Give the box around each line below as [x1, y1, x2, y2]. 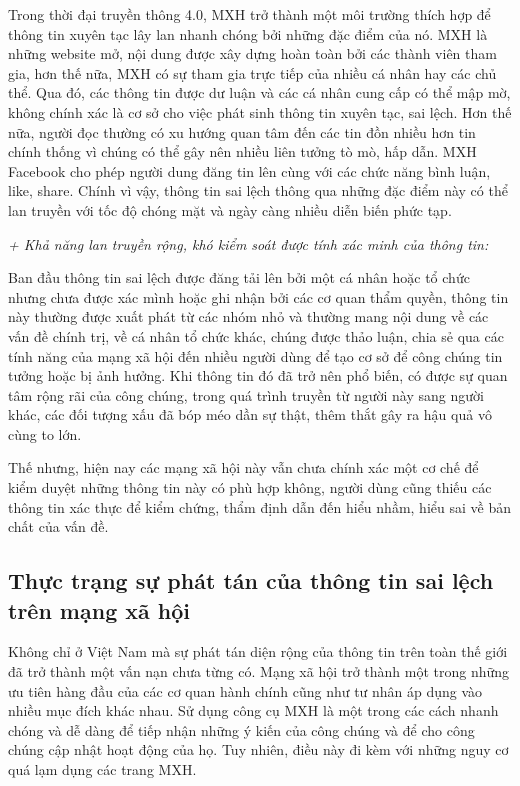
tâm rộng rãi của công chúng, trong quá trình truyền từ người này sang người [8, 384, 484, 405]
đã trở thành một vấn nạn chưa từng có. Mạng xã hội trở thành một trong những [8, 661, 510, 682]
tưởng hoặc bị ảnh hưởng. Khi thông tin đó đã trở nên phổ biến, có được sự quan [8, 365, 508, 386]
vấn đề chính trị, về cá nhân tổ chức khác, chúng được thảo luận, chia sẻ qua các [8, 325, 504, 346]
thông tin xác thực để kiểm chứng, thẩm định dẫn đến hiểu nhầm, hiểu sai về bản [8, 496, 511, 517]
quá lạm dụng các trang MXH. [8, 759, 197, 779]
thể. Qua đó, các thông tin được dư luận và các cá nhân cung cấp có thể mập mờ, [8, 82, 511, 103]
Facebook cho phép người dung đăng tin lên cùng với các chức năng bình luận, [8, 160, 491, 181]
